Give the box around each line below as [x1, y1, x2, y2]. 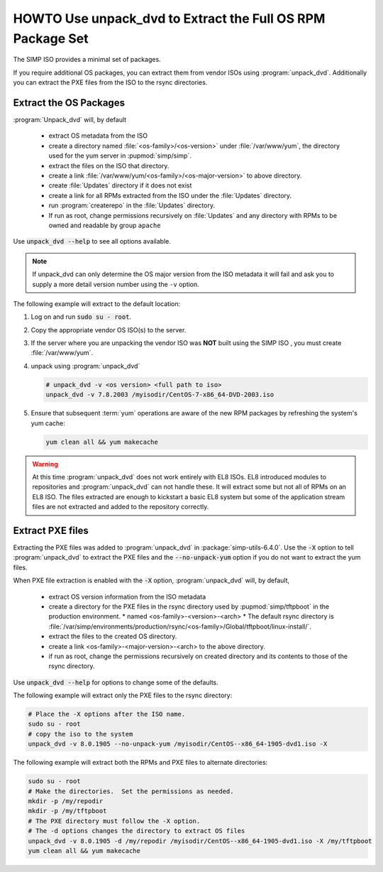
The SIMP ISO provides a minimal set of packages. [13, 55, 161, 64]
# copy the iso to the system [28, 730, 133, 738]
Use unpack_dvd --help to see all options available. [13, 237, 172, 246]
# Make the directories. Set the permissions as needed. [28, 787, 234, 795]
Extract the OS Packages [13, 97, 126, 109]
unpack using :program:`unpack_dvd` [30, 361, 140, 370]
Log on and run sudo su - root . [30, 312, 131, 321]
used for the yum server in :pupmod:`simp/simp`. [48, 151, 191, 160]
